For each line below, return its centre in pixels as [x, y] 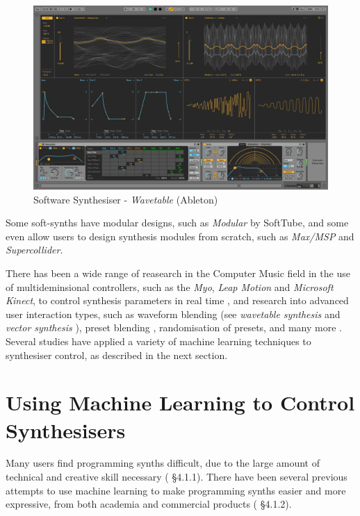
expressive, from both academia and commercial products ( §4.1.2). [149, 504]
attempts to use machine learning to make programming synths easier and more [176, 490]
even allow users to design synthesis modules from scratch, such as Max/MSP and [180, 236]
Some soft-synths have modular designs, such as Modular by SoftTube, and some [177, 223]
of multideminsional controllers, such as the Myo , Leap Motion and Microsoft [170, 286]
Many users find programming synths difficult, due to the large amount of [163, 463]
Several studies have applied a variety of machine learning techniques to [158, 341]
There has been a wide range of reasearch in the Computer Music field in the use [178, 273]
